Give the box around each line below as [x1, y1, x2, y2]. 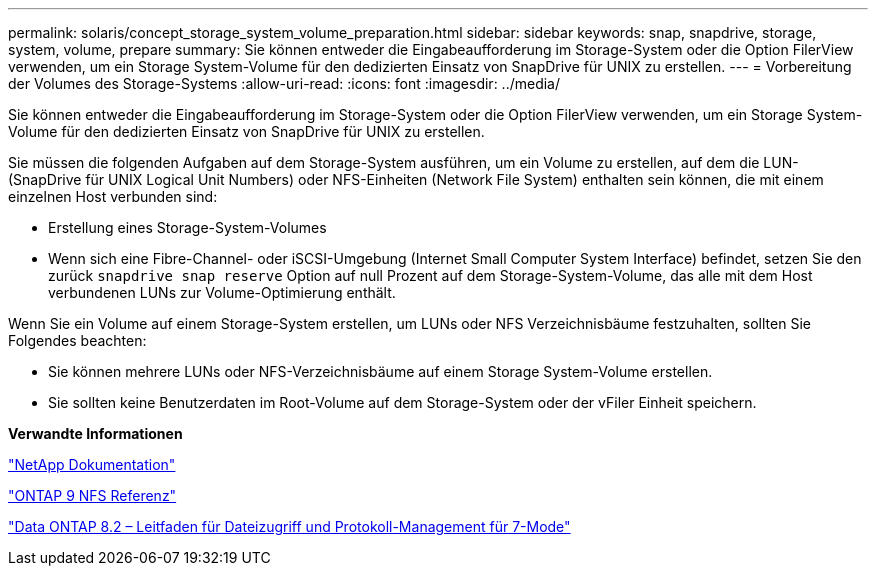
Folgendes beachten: [8, 332, 147, 349]
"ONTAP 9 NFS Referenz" [8, 487, 177, 504]
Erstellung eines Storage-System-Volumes [48, 219, 327, 236]
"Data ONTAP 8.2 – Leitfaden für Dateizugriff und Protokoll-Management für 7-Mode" [8, 518, 571, 535]
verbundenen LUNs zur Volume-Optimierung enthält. [48, 284, 396, 301]
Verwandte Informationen [8, 425, 183, 442]
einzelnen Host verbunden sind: [8, 188, 218, 205]
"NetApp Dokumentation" [8, 456, 176, 473]
